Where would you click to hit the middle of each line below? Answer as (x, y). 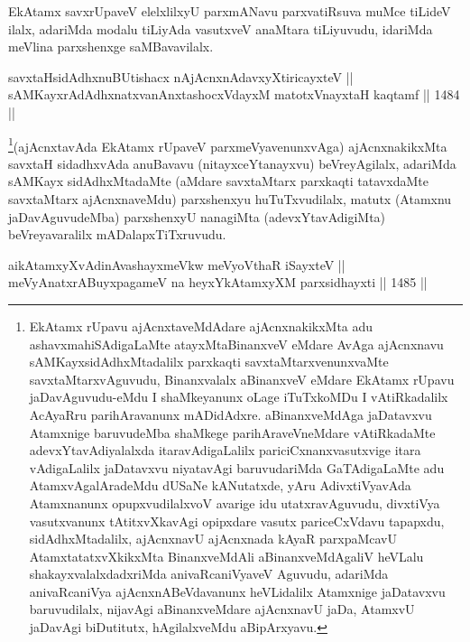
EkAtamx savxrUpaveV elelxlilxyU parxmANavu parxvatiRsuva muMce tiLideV (230, 11)
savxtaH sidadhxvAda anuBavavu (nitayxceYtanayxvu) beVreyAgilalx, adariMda (232, 163)
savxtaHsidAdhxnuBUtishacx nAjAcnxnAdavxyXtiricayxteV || (181, 76)
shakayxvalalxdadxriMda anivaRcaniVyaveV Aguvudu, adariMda (209, 574)
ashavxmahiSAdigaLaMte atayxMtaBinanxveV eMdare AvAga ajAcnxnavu (236, 344)
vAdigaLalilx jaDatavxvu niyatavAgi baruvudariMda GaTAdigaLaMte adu (237, 467)
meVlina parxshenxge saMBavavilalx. (111, 47)
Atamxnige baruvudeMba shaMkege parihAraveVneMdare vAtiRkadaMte (232, 432)
